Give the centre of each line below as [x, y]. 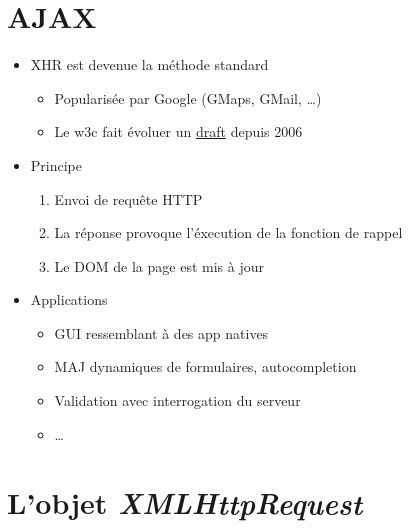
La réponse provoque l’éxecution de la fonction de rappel [228, 232]
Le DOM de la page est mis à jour [159, 265]
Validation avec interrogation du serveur [177, 400]
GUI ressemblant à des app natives [161, 332]
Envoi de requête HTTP [128, 198]
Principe [56, 164]
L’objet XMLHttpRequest [185, 503]
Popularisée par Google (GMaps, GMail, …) [188, 97]
